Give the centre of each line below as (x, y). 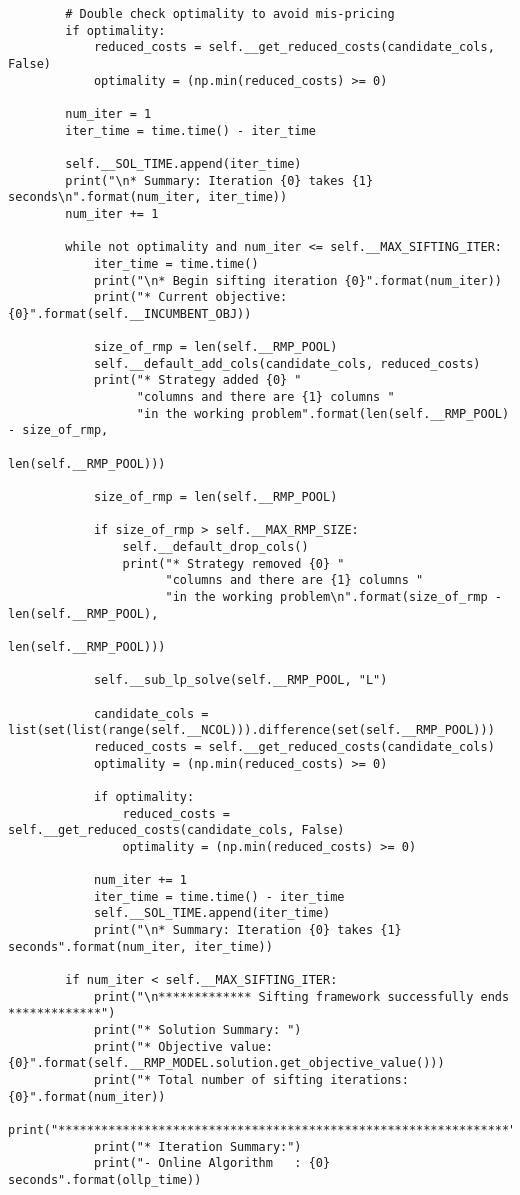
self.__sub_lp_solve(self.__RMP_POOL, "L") (240, 680)
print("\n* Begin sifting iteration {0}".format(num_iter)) (297, 280)
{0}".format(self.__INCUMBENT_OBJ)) (130, 313)
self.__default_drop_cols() (215, 547)
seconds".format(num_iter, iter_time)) (140, 946)
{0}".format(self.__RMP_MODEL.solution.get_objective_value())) (226, 1063)
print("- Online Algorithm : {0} (212, 1163)
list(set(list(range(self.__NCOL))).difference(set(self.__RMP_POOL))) (251, 730)
